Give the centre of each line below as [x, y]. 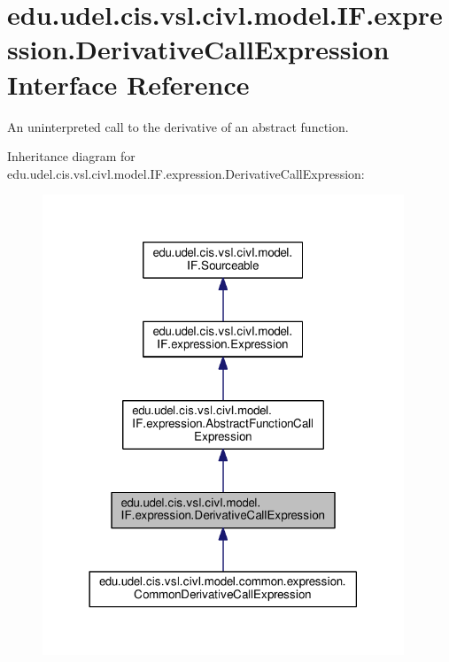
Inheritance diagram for [71, 156]
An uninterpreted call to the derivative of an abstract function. [178, 126]
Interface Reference [128, 84]
